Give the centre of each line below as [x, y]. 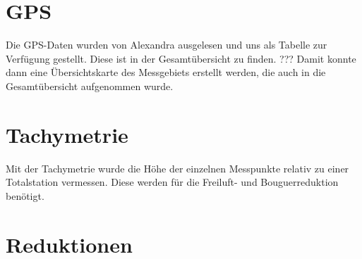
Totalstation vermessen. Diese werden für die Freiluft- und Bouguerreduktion [172, 182]
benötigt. [25, 195]
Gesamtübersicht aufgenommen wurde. [90, 86]
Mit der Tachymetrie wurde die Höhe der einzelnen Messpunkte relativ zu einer [177, 168]
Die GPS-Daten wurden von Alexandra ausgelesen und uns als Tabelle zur [167, 45]
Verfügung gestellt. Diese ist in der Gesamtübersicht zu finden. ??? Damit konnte [181, 58]
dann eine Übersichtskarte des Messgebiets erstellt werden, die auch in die [166, 72]
